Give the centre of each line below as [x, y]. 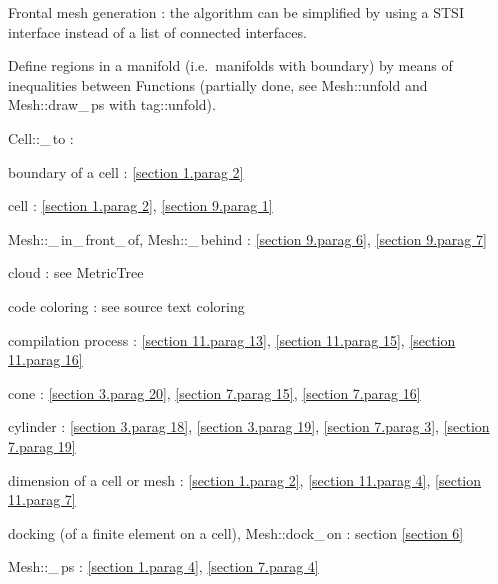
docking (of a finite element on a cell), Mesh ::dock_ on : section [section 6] [236, 532]
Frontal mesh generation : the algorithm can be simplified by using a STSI [236, 12]
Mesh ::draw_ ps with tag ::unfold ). [112, 104]
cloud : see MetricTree [76, 272]
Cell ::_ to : [41, 137]
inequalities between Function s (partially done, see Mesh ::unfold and [218, 84]
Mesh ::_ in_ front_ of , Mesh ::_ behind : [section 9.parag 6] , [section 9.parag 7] [247, 238]
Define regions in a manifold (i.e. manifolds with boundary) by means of [230, 65]
